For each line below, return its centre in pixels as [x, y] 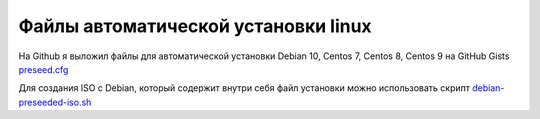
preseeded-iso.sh [55, 102]
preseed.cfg [43, 69]
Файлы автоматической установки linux [195, 26]
